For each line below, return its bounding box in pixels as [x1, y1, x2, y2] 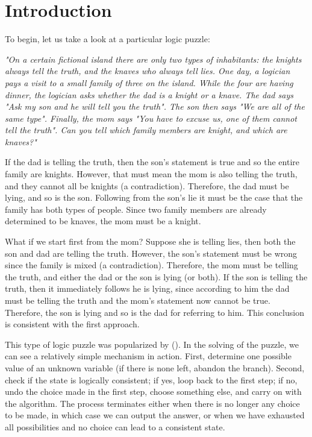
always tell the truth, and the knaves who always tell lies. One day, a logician [5, 64, 290, 77]
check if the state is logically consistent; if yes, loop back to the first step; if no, [5, 373, 298, 386]
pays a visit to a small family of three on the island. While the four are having [5, 76, 293, 89]
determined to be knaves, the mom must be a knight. [5, 215, 201, 227]
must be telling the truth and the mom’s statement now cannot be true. [5, 294, 270, 306]
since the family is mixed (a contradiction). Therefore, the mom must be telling [5, 259, 298, 271]
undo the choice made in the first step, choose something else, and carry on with [5, 385, 302, 398]
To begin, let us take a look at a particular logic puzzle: [5, 33, 210, 45]
